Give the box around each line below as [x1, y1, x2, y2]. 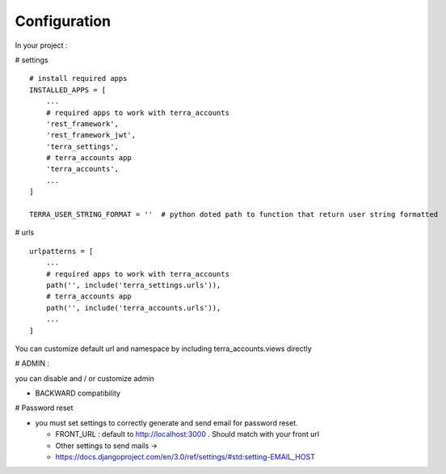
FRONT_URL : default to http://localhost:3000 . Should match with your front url [55, 430, 319, 439]
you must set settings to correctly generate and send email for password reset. [35, 417, 298, 428]
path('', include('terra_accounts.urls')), [45, 303, 221, 312]
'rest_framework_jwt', [45, 130, 137, 140]
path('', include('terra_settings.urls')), [45, 280, 221, 290]
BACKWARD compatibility [35, 388, 121, 398]
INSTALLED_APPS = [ [29, 85, 107, 95]
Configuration [15, 12, 111, 30]
